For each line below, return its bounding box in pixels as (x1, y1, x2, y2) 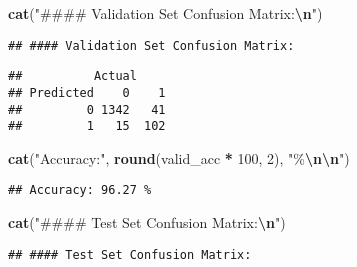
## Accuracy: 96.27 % (8, 183, 152, 198)
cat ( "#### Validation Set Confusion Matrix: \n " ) (8, 3, 323, 23)
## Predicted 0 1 (8, 85, 166, 100)
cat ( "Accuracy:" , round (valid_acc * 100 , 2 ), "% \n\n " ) (8, 147, 350, 168)
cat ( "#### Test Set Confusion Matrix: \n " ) (8, 212, 286, 233)
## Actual (8, 69, 137, 84)
